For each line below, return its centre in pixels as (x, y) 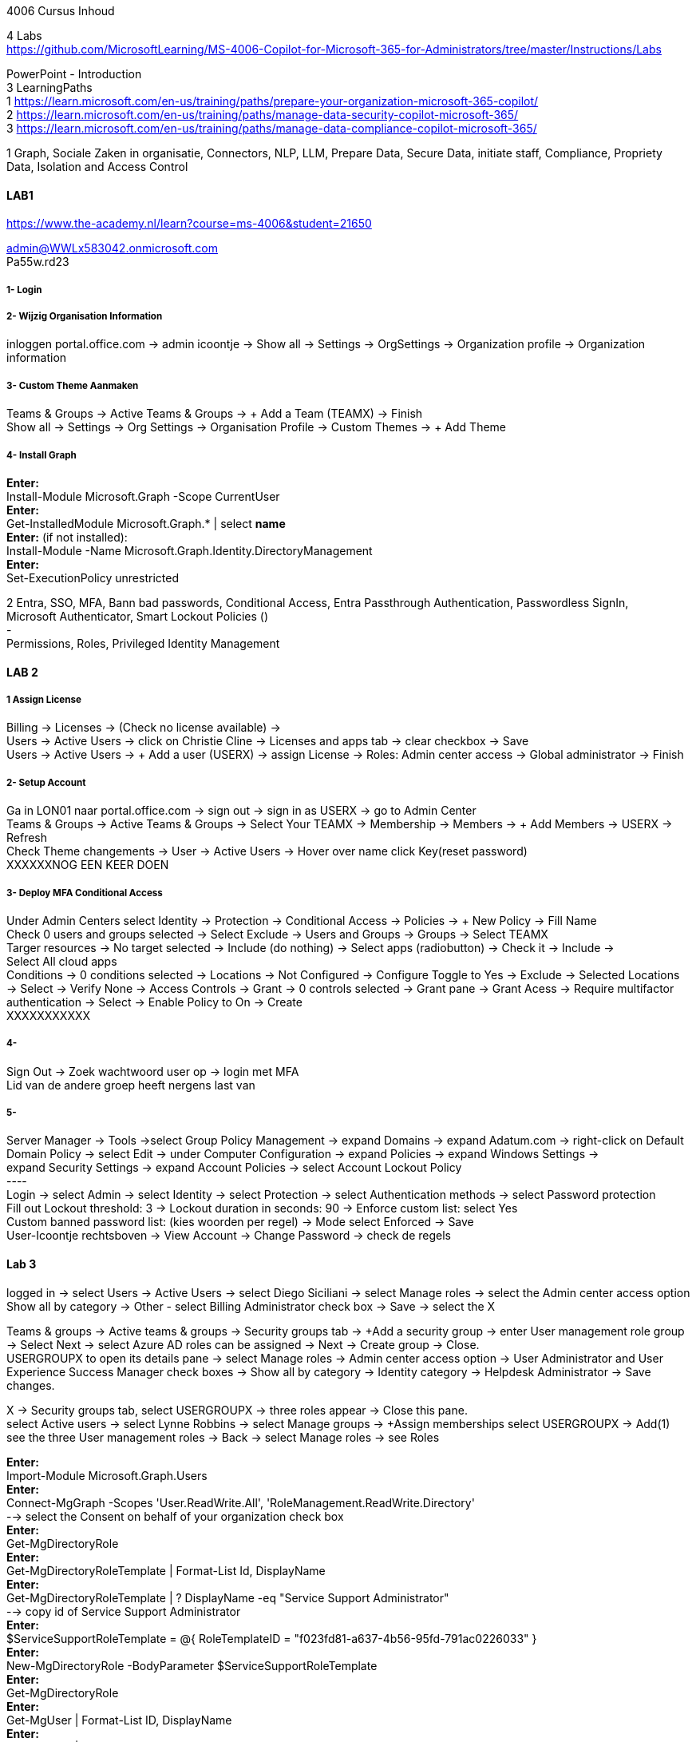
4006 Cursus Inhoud (61, 11)
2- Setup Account (46, 782)
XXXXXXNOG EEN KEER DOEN (88, 865)
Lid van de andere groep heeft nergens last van (131, 1085)
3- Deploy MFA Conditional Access (85, 893)
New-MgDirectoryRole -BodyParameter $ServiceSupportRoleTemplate (192, 1665)
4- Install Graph (42, 455)
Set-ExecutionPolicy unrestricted (93, 577)
